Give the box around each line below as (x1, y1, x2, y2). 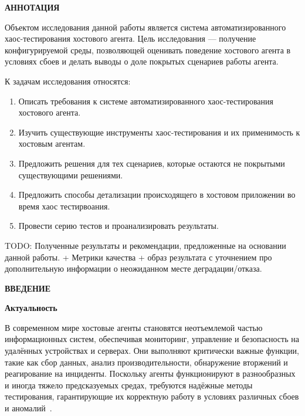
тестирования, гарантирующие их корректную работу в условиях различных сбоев (5, 390, 299, 403)
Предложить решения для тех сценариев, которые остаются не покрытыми (18, 157, 285, 169)
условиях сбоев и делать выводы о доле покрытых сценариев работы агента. (5, 55, 279, 67)
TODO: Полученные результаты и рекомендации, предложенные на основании (5, 239, 286, 251)
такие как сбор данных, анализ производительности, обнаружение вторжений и (5, 356, 288, 368)
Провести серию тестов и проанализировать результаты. (18, 219, 219, 232)
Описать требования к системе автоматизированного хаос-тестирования (18, 94, 273, 107)
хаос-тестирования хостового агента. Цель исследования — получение (5, 32, 256, 45)
